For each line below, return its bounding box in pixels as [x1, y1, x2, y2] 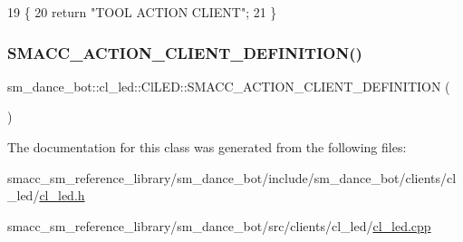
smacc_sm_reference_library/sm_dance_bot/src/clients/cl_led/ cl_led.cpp [7, 216, 431, 235]
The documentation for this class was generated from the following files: [7, 138, 407, 156]
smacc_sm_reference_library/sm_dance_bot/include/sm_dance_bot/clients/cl [7, 168, 457, 187]
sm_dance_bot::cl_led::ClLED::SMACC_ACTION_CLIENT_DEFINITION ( [7, 76, 450, 95]
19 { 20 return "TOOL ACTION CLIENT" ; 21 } [7, 3, 277, 21]
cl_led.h [39, 186, 85, 205]
